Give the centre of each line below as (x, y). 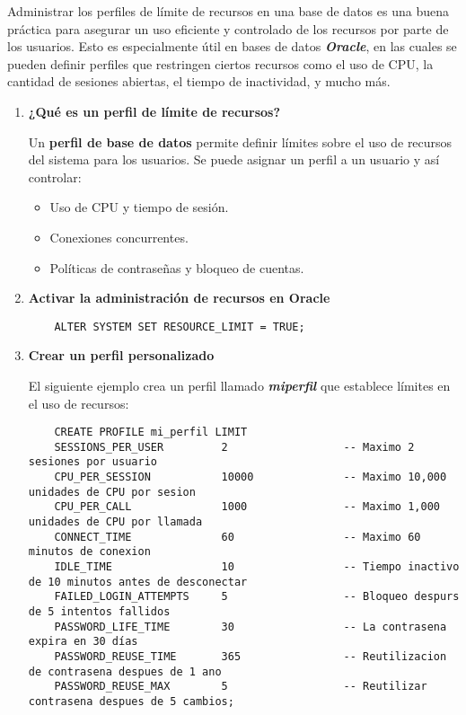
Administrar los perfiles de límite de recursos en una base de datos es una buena (228, 11)
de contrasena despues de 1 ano (125, 671)
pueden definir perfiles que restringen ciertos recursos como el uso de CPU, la (220, 63)
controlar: (55, 177)
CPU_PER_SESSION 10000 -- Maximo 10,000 (251, 477)
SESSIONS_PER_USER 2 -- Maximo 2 (234, 447)
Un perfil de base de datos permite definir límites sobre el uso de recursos (240, 141)
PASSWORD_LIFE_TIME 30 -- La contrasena (251, 627)
